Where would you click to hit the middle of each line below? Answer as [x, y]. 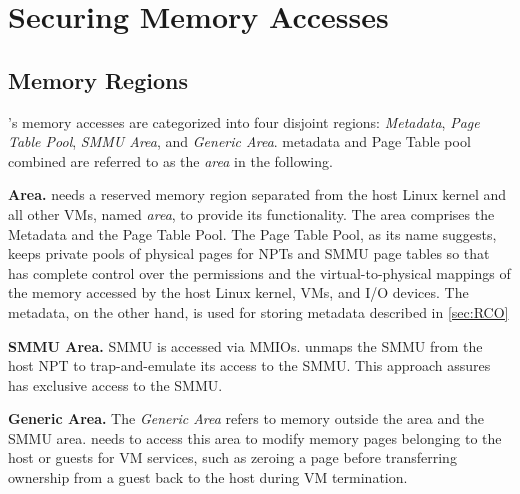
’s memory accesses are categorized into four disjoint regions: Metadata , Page [244, 121]
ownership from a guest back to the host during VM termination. [208, 477]
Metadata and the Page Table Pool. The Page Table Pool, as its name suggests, [252, 233]
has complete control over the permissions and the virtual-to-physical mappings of [259, 272]
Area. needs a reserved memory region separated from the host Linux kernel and [257, 194]
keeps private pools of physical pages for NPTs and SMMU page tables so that [249, 253]
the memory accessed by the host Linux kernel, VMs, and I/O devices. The [238, 292]
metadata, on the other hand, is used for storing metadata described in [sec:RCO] [258, 311]
